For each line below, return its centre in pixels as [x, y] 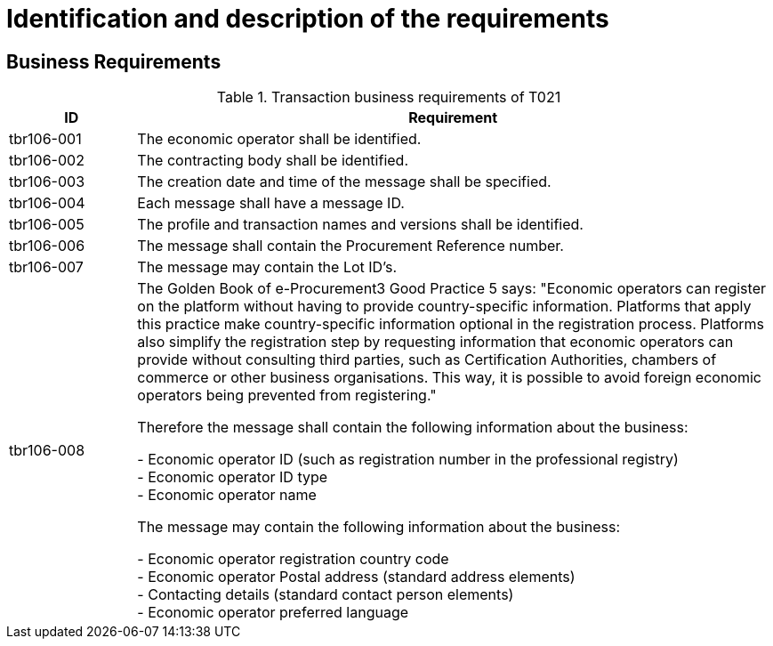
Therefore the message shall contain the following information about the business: [413, 428]
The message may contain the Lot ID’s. [267, 267]
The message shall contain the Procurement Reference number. [350, 246]
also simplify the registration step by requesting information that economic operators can [435, 342]
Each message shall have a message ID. [271, 203]
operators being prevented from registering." [287, 396]
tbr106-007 [46, 267]
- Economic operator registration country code [293, 559]
